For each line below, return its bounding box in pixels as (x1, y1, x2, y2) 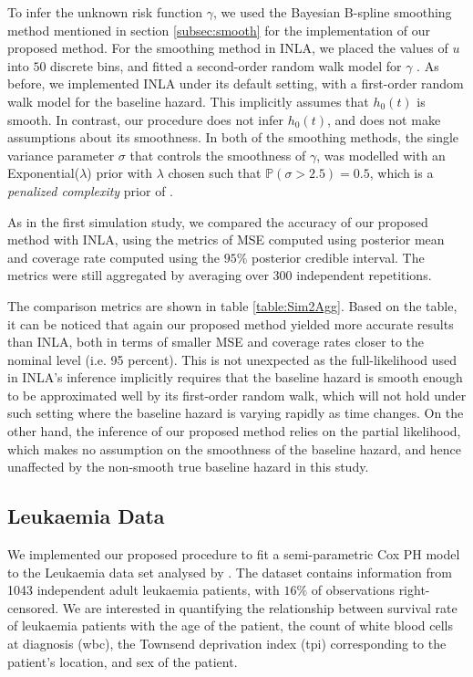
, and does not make (326, 109, 441, 129)
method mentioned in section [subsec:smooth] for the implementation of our (7, 20, 430, 39)
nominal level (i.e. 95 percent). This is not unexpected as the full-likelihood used (7, 349, 458, 369)
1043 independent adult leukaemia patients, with (7, 580, 280, 599)
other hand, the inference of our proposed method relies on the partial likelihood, (7, 422, 461, 441)
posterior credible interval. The (252, 247, 425, 266)
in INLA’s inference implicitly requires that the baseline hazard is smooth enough (7, 368, 463, 387)
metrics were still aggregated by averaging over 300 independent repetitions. (7, 266, 432, 285)
